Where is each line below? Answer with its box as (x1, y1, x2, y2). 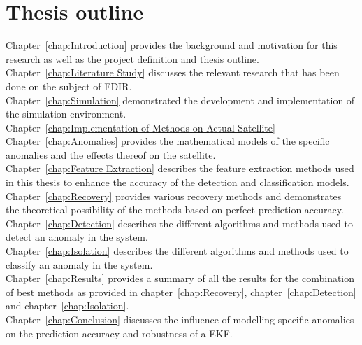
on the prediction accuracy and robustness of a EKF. (6, 325, 233, 340)
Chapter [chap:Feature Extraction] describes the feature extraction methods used (6, 161, 354, 176)
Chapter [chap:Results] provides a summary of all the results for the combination (6, 271, 355, 286)
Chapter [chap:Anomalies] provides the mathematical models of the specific (6, 134, 330, 148)
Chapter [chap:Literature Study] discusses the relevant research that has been (6, 65, 340, 80)
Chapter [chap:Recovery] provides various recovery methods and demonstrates (6, 188, 342, 203)
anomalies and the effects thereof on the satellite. (6, 147, 216, 162)
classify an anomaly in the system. (6, 257, 153, 272)
